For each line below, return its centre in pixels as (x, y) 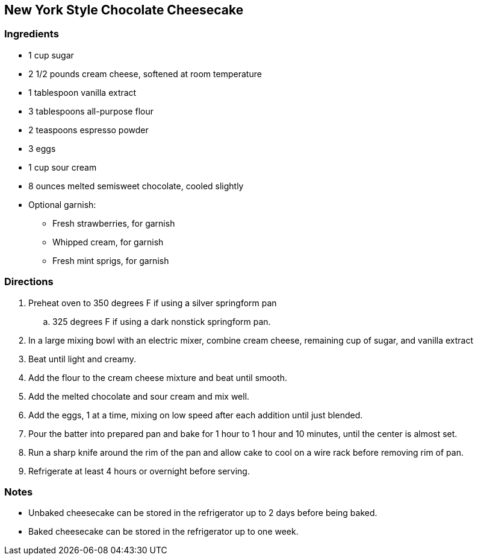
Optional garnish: (62, 204)
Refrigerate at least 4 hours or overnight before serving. (139, 471)
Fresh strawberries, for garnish (114, 223)
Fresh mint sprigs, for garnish (111, 260)
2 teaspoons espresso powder (88, 130)
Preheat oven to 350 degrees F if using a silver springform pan (153, 303)
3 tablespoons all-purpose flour (91, 111)
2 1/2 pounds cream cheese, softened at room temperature (145, 74)
